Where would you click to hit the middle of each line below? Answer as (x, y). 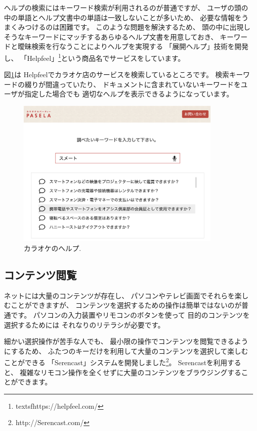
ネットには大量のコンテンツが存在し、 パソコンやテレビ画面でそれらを (119, 295)
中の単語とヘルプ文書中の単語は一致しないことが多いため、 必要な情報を (123, 17)
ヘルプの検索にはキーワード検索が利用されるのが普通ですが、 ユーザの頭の (126, 7)
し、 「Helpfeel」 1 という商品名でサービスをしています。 (94, 57)
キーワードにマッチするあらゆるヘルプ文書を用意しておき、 (121, 36)
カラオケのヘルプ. (52, 248)
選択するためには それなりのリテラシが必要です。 (84, 324)
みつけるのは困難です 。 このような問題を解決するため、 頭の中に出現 (131, 27)
